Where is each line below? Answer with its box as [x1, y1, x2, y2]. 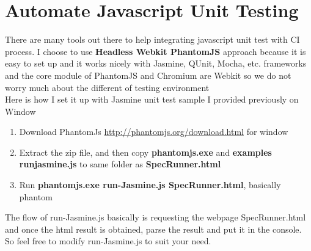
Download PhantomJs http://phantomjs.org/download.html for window [19, 125, 288, 138]
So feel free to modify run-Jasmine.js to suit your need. [5, 235, 211, 247]
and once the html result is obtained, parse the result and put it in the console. [5, 222, 302, 235]
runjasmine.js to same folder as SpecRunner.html [19, 158, 221, 170]
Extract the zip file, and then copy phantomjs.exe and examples [19, 145, 272, 158]
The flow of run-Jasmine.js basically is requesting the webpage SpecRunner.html [5, 211, 306, 224]
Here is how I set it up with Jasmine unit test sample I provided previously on [5, 93, 299, 106]
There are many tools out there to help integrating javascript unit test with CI [5, 33, 300, 46]
